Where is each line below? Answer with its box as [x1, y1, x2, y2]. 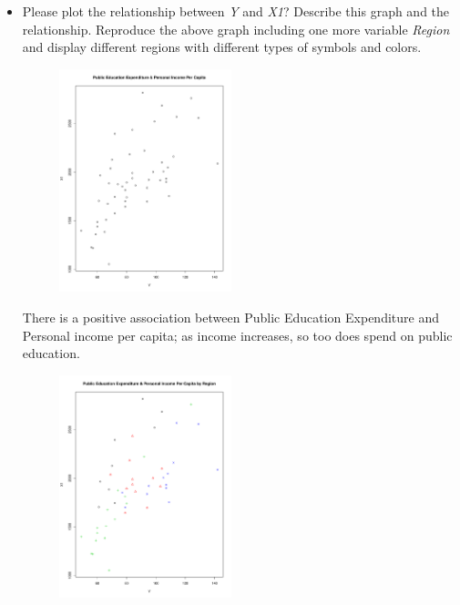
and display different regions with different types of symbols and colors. [22, 37, 422, 56]
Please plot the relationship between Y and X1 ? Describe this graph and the [22, 2, 450, 20]
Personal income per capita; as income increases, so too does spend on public [22, 325, 453, 344]
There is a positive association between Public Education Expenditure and [22, 308, 439, 326]
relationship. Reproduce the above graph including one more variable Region [22, 19, 450, 38]
